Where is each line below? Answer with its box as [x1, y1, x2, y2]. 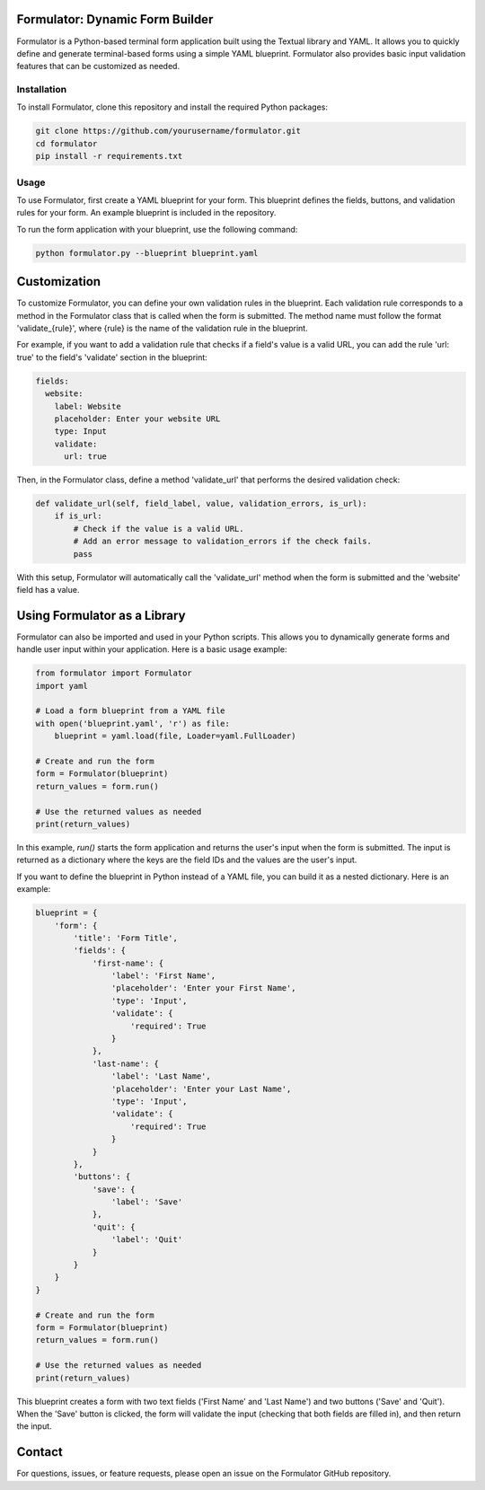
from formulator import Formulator [35, 668, 192, 678]
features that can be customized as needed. [16, 61, 180, 72]
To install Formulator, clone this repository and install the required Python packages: [16, 101, 328, 112]
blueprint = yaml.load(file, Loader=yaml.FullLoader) [54, 731, 296, 741]
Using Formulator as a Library [16, 607, 186, 623]
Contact [16, 1444, 63, 1459]
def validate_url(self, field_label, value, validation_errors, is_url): [35, 498, 367, 509]
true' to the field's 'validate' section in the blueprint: [16, 351, 208, 363]
